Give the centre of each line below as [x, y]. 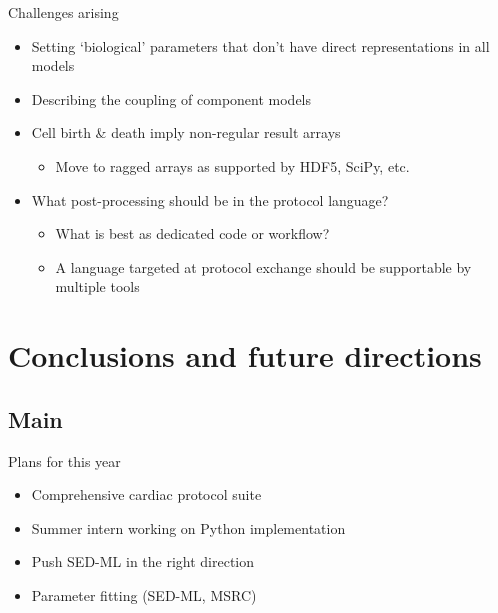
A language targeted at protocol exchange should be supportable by [263, 266]
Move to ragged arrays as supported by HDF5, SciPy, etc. [232, 165]
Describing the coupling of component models [171, 98]
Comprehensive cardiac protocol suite [146, 494]
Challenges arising [63, 12]
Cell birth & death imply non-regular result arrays [186, 132]
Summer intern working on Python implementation [188, 527]
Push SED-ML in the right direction [143, 561]
